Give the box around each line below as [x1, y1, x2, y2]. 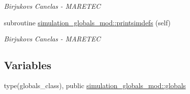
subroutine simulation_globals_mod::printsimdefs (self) [4, 17, 171, 27]
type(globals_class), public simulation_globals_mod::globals [4, 80, 186, 90]
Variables [4, 57, 52, 73]
